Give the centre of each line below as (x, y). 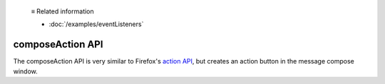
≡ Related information (62, 11)
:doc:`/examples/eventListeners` (96, 24)
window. (26, 71)
